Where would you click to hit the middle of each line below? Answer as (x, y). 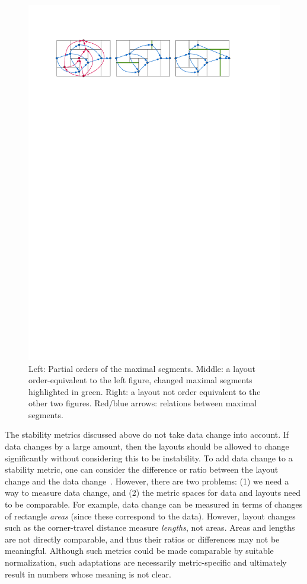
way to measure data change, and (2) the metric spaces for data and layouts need (153, 492)
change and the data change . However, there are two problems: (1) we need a (147, 481)
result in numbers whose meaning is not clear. (88, 574)
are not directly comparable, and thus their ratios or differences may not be (142, 539)
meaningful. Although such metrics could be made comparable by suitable (139, 551)
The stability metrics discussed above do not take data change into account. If (147, 434)
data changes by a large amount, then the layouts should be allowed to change (147, 446)
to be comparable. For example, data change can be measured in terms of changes (154, 504)
